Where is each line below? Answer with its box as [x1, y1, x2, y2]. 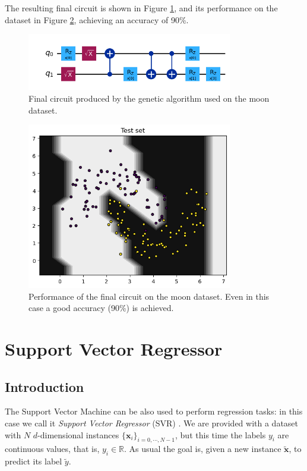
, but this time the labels [175, 428, 266, 441]
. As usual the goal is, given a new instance [124, 442, 281, 455]
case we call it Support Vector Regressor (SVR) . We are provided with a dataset [5, 417, 299, 429]
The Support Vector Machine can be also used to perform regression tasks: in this [5, 405, 303, 417]
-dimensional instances [37, 428, 119, 441]
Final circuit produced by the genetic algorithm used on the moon [29, 92, 270, 104]
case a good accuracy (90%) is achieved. [29, 302, 174, 314]
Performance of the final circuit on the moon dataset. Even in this [29, 290, 270, 302]
